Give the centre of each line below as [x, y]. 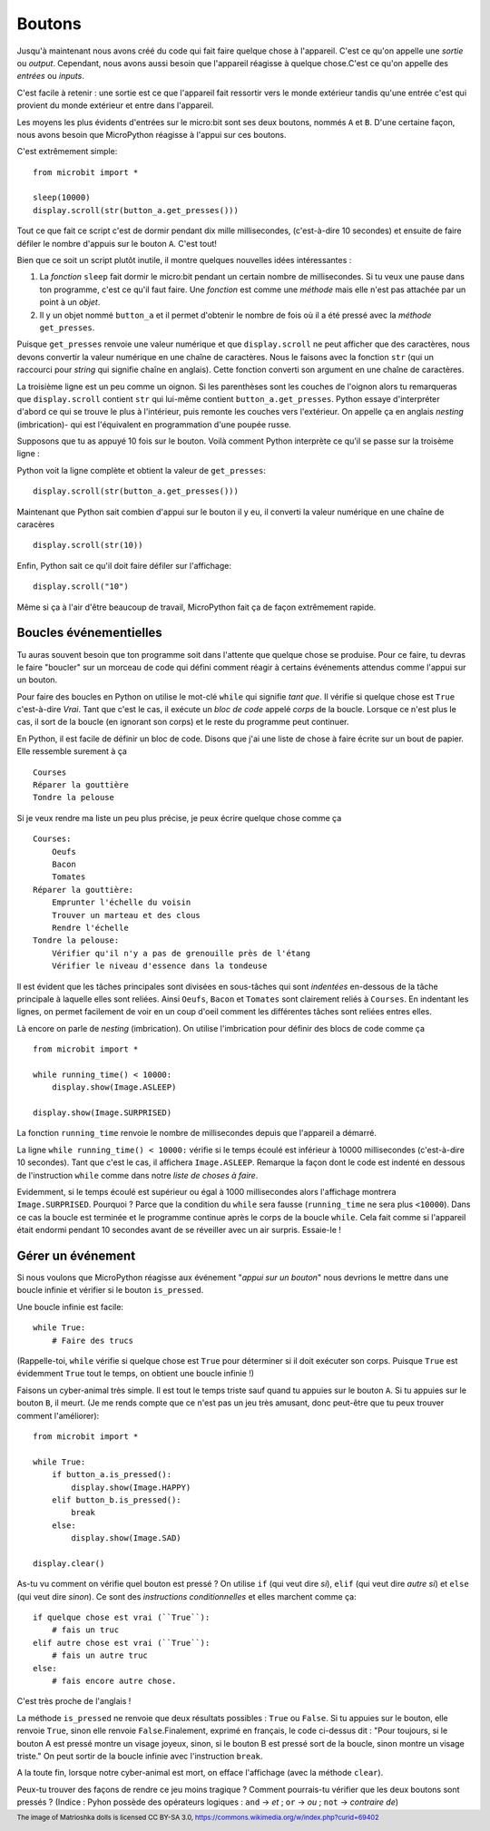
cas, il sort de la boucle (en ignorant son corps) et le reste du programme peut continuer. [183, 722]
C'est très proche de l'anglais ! [74, 1701]
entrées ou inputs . [51, 76]
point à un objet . [70, 302]
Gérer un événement [76, 1255]
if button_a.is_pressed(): [112, 1475]
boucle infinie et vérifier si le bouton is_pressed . [110, 1290]
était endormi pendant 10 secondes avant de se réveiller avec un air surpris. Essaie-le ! [179, 1230]
